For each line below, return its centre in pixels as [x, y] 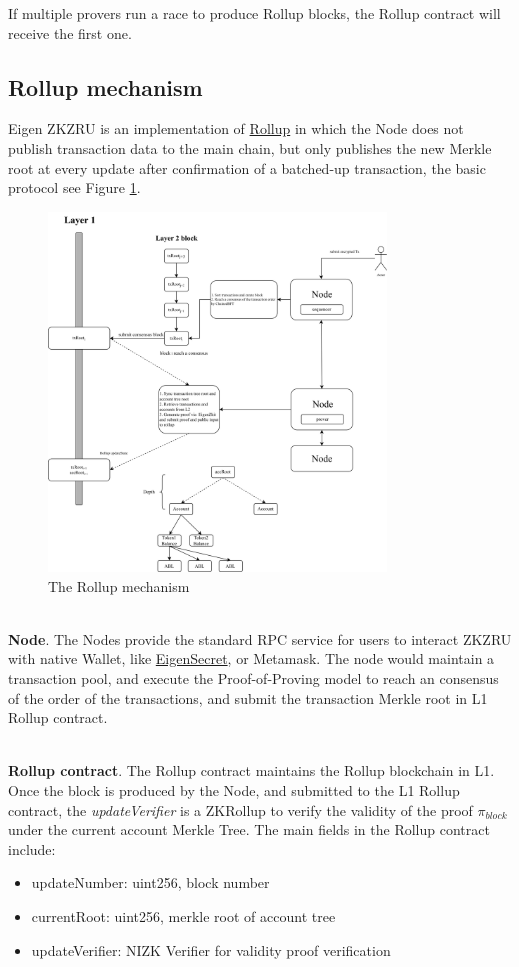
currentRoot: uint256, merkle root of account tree [183, 915]
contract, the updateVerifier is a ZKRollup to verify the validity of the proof [240, 809]
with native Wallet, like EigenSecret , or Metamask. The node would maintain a [251, 658]
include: [32, 848]
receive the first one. [70, 32]
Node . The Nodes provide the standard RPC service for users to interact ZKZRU [260, 638]
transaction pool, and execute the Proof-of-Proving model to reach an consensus [253, 678]
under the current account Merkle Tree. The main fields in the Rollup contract [249, 829]
